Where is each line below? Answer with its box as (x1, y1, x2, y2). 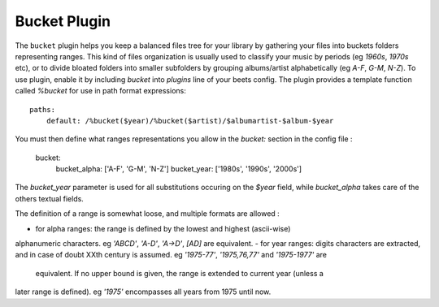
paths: (29, 105, 56, 114)
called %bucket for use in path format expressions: (15, 86, 186, 96)
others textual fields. (15, 193, 85, 203)
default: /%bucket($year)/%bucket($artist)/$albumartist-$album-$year (46, 116, 334, 125)
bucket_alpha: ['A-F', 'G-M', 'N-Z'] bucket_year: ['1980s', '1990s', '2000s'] (55, 164, 302, 174)
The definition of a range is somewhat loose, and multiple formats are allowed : (15, 209, 280, 218)
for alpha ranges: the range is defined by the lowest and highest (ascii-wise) (35, 223, 291, 233)
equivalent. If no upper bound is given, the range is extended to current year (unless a (35, 268, 324, 278)
